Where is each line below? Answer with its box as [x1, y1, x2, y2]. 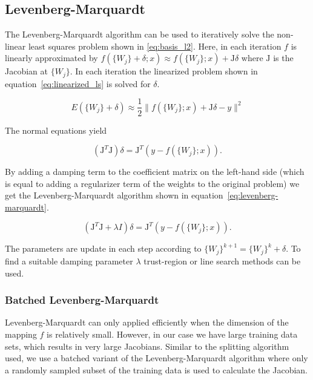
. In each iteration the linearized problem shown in [70, 65, 258, 77]
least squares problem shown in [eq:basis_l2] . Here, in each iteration [28, 39, 282, 52]
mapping [5, 327, 37, 340]
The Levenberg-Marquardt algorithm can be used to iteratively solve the [5, 28, 274, 41]
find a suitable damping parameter [5, 254, 133, 267]
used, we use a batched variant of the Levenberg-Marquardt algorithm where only [5, 352, 308, 364]
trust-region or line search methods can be [143, 254, 301, 267]
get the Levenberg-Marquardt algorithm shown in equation [5, 189, 223, 201]
